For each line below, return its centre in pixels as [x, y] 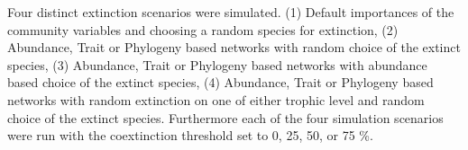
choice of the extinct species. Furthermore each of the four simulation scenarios [225, 117]
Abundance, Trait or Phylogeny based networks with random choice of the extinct [234, 47]
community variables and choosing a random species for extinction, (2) [203, 29]
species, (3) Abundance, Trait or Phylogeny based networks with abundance [217, 64]
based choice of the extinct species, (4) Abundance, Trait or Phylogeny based [220, 82]
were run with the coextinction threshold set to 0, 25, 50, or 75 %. [190, 135]
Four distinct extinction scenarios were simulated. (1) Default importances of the [231, 12]
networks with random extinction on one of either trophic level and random [216, 99]
